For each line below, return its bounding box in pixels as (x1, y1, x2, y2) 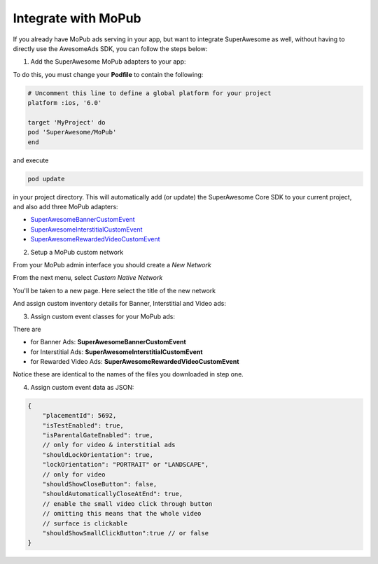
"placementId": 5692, (42, 411, 117, 420)
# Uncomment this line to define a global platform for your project (27, 89, 272, 97)
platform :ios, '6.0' (27, 99, 102, 107)
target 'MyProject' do (27, 118, 106, 126)
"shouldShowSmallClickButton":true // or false (42, 529, 209, 537)
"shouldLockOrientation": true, (42, 451, 154, 458)
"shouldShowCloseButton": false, (42, 480, 157, 488)
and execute (13, 156, 49, 164)
